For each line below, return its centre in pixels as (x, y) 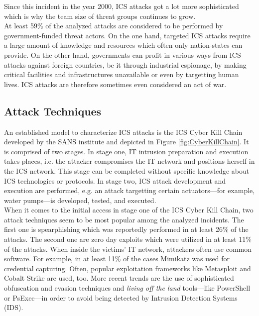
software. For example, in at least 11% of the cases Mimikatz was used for (117, 259)
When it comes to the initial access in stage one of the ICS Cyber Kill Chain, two (129, 210)
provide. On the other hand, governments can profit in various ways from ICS (123, 54)
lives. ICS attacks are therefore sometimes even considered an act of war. (115, 84)
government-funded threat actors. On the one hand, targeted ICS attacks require (127, 35)
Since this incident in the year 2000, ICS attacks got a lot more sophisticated (122, 6)
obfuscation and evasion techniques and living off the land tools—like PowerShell (127, 288)
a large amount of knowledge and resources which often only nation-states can (123, 45)
